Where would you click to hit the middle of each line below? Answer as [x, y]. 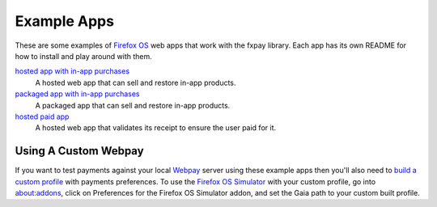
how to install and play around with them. [84, 56]
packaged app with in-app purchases [77, 94]
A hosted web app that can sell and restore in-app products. [136, 82]
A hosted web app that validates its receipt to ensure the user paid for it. [156, 128]
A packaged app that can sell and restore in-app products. [133, 105]
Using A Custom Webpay [80, 151]
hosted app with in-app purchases [72, 71]
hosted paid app [42, 116]
